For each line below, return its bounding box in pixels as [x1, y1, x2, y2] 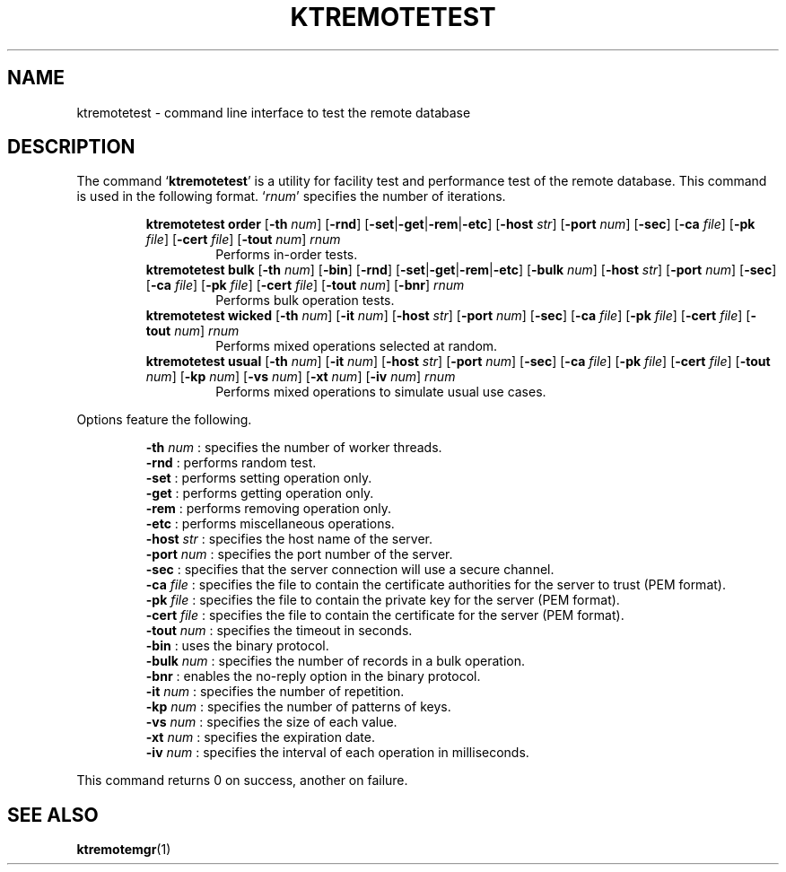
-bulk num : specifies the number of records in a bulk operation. [145, 653, 526, 669]
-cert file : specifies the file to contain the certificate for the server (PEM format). [145, 607, 624, 623]
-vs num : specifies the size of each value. [145, 714, 397, 730]
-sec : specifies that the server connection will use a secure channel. [145, 562, 555, 578]
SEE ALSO [7, 803, 99, 826]
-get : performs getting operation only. [145, 485, 374, 501]
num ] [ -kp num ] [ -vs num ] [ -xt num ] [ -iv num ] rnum [145, 369, 456, 385]
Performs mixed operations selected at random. [215, 338, 498, 354]
